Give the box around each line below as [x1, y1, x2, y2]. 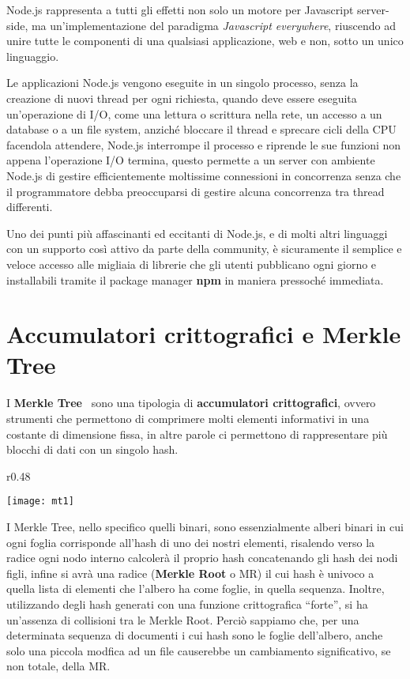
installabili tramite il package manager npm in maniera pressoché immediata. [6, 271, 384, 288]
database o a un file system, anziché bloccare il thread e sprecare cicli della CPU [6, 121, 397, 138]
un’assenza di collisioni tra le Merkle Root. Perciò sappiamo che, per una [6, 611, 359, 628]
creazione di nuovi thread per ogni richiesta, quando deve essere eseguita [6, 89, 357, 106]
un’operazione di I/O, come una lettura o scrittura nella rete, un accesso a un [6, 105, 382, 122]
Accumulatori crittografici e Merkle [6, 318, 401, 350]
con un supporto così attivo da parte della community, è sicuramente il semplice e [6, 240, 402, 257]
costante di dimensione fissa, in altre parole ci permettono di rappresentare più [6, 425, 388, 442]
